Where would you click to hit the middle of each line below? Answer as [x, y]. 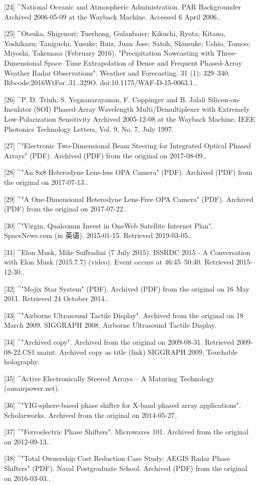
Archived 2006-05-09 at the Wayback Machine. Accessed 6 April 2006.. [112, 16]
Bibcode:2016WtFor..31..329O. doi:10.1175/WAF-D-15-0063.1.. [101, 82]
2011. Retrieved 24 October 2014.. [56, 298]
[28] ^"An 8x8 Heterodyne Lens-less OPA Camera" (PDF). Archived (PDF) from [128, 172]
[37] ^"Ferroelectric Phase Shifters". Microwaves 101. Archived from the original [126, 432]
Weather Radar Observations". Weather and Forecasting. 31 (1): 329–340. [117, 72]
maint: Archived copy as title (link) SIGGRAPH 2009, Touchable [138, 351]
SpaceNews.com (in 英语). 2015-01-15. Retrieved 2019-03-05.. [98, 235]
